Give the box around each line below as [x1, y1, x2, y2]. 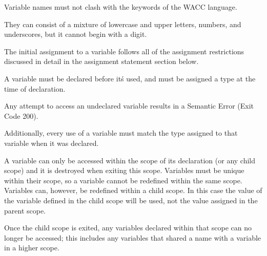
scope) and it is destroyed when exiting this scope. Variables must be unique [4, 165, 244, 176]
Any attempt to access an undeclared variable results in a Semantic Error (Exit [4, 100, 254, 111]
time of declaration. [4, 83, 66, 94]
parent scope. [4, 205, 46, 216]
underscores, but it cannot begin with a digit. [4, 29, 147, 39]
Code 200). [4, 110, 38, 121]
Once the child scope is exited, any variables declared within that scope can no [4, 222, 252, 233]
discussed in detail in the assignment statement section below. [4, 56, 199, 67]
